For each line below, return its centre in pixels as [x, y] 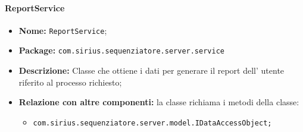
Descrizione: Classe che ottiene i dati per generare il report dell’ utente [151, 70]
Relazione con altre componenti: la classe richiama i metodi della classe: [159, 102]
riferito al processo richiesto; [70, 82]
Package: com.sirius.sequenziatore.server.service [121, 50]
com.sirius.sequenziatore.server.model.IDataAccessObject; [152, 123]
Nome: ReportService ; [63, 30]
